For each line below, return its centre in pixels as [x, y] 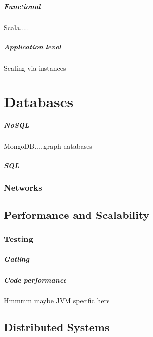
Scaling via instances [35, 67]
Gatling [17, 258]
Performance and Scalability [77, 214]
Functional [22, 6]
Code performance [35, 279]
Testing [19, 239]
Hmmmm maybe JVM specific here [57, 301]
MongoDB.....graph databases [48, 146]
